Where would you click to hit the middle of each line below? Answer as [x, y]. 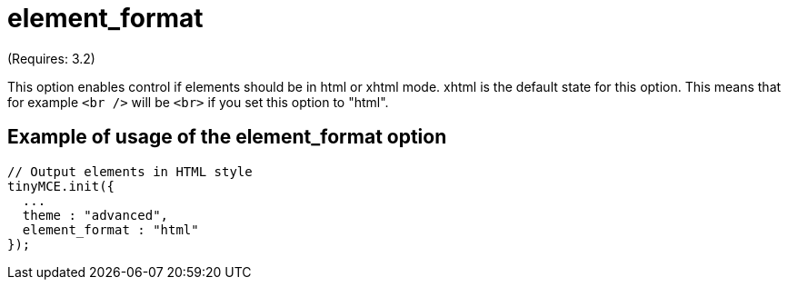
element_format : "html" [110, 229]
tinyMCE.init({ [61, 186]
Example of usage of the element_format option [227, 137]
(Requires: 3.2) [51, 58]
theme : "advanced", [95, 215]
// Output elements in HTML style [130, 171]
